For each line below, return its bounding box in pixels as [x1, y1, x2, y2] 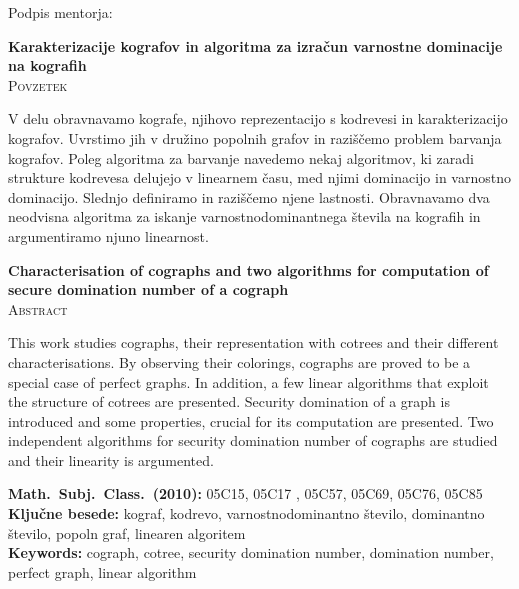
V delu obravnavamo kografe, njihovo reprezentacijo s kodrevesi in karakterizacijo [8, 108, 508, 129]
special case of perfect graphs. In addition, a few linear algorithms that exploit [8, 371, 489, 392]
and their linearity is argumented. [8, 449, 214, 470]
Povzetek [8, 74, 68, 95]
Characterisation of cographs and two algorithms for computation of [8, 259, 489, 280]
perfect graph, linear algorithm [8, 561, 197, 582]
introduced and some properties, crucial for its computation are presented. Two [8, 410, 494, 431]
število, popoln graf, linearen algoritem [8, 522, 246, 543]
